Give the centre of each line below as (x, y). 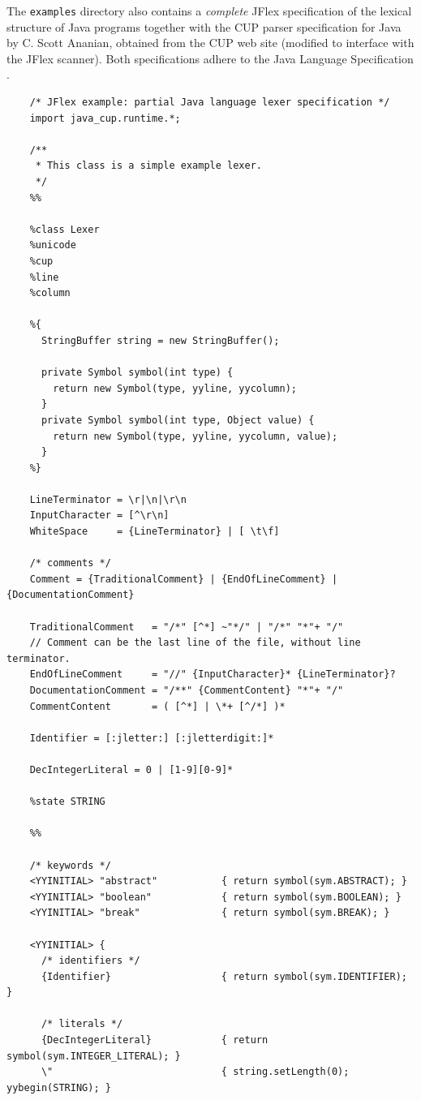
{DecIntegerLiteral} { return (155, 1040)
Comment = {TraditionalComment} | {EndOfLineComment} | (184, 579)
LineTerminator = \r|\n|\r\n (108, 499)
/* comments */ (70, 563)
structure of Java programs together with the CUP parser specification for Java (204, 26)
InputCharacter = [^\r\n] (99, 516)
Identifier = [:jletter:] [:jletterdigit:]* (152, 738)
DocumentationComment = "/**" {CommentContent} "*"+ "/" (187, 690)
